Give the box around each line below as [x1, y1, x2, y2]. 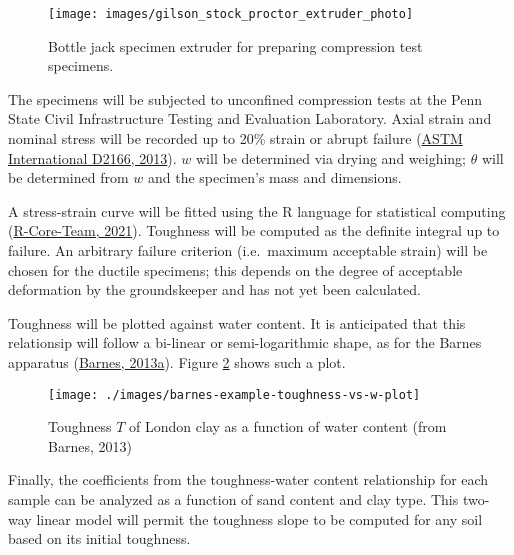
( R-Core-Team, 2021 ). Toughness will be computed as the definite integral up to [8, 220, 500, 241]
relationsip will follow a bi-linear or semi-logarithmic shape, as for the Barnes [8, 332, 482, 353]
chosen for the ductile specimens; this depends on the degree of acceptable [8, 259, 463, 280]
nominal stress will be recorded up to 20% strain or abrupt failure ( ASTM [8, 128, 463, 149]
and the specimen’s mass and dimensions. [148, 167, 402, 188]
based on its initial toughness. [8, 528, 191, 549]
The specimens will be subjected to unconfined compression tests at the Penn [8, 88, 483, 109]
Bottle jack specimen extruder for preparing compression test [48, 35, 423, 56]
